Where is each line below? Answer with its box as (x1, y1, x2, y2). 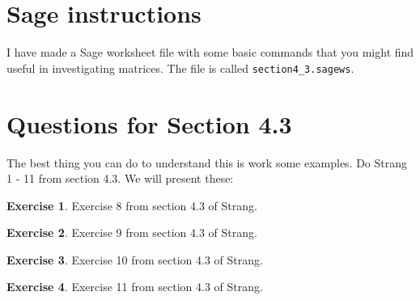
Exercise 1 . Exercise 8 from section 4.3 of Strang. (6, 196, 257, 213)
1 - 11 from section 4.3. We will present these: (6, 170, 234, 187)
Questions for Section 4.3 (6, 107, 292, 140)
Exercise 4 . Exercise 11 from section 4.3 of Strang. (6, 278, 263, 295)
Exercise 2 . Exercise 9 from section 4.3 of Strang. (6, 224, 257, 241)
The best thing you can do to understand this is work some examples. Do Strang (6, 154, 408, 171)
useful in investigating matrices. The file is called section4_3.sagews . (6, 59, 354, 76)
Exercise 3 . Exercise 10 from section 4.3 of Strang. (6, 251, 263, 268)
